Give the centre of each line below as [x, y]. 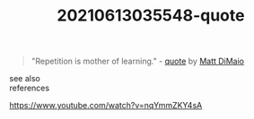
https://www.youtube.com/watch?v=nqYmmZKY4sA [106, 106]
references [30, 88]
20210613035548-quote [151, 16]
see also [25, 79]
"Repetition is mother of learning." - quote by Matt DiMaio [138, 61]
